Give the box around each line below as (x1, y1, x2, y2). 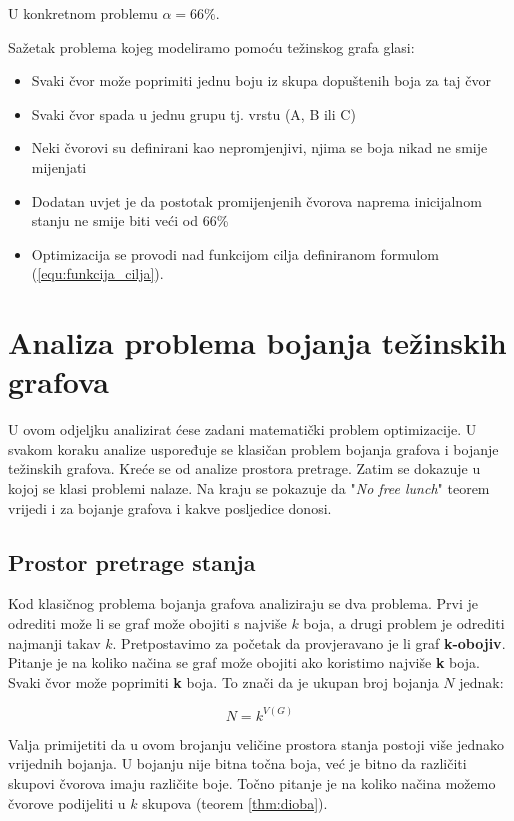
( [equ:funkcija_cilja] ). (31, 263, 164, 284)
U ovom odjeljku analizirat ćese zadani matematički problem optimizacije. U (8, 419, 477, 440)
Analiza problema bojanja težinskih (8, 322, 507, 363)
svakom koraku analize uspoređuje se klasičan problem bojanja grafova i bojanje (8, 438, 499, 459)
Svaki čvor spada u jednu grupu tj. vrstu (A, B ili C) (31, 103, 356, 124)
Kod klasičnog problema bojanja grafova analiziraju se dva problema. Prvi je (8, 593, 478, 614)
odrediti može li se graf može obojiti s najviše (8, 613, 287, 634)
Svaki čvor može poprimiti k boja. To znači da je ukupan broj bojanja (8, 671, 439, 692)
